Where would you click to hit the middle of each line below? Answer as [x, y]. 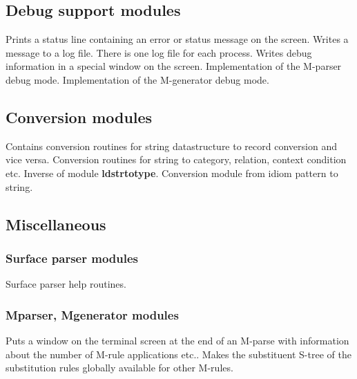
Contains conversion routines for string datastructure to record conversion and [171, 146]
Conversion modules [79, 117]
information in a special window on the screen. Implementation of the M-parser [174, 66]
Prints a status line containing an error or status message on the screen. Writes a [177, 39]
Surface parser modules [72, 258]
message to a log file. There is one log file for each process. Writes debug [159, 52]
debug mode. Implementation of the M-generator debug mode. [137, 79]
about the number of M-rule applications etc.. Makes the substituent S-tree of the [178, 354]
